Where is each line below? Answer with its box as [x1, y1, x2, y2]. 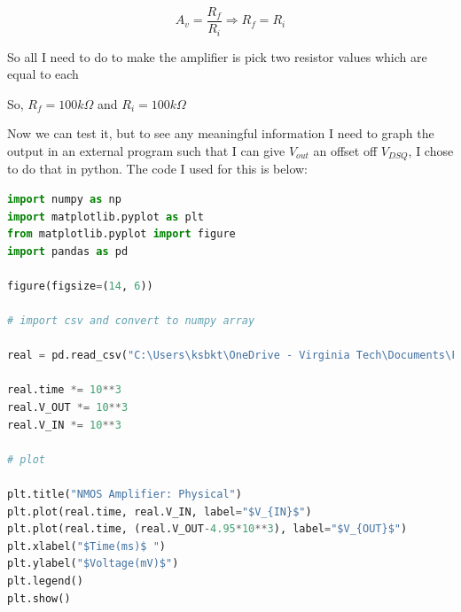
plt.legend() [7, 575, 83, 587]
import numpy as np [7, 192, 121, 205]
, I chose [408, 141, 454, 159]
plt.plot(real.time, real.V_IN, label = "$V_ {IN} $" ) [7, 505, 312, 518]
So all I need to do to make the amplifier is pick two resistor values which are [7, 47, 427, 66]
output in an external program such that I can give [7, 141, 285, 159]
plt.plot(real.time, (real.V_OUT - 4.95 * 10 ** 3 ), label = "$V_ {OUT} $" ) [7, 523, 408, 536]
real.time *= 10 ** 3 [7, 383, 121, 397]
